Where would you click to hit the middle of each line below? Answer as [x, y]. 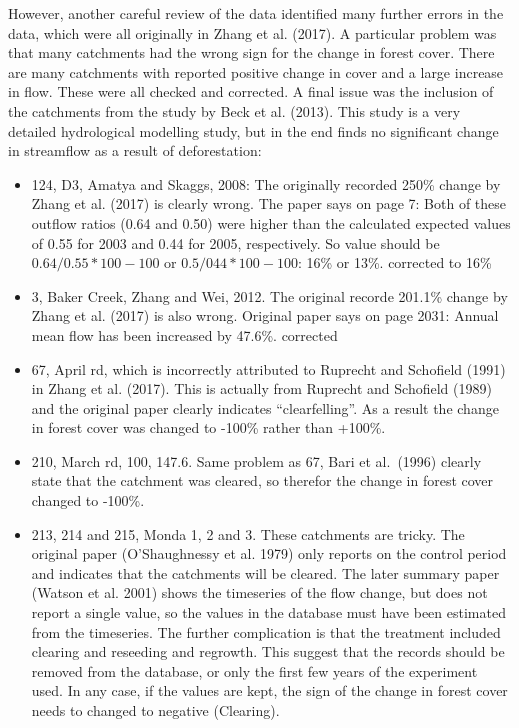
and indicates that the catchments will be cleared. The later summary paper [265, 572]
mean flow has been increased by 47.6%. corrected [184, 334]
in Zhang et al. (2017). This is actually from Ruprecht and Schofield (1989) [261, 388]
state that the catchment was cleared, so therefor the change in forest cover [262, 480]
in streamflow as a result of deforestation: [135, 150]
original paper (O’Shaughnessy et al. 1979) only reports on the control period [269, 553]
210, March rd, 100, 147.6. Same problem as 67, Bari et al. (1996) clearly [256, 460]
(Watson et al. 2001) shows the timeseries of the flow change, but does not [259, 592]
